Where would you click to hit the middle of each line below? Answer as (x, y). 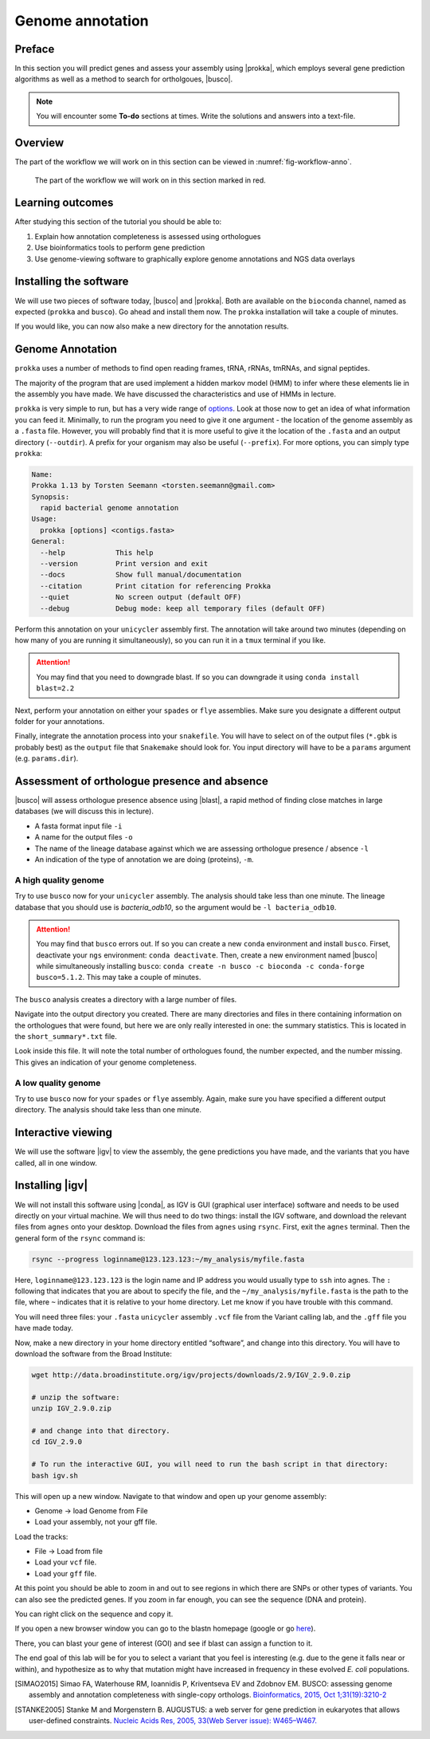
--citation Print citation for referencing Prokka (156, 586)
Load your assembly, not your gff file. (96, 1522)
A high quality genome (60, 879)
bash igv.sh (55, 1475)
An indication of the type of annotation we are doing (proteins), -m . (144, 859)
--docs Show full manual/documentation (141, 575)
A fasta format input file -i (78, 826)
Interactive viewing (64, 1133)
